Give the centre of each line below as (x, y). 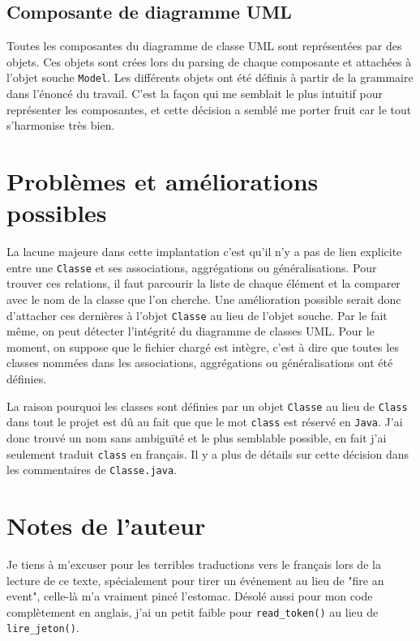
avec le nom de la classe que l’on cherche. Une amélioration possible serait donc (204, 299)
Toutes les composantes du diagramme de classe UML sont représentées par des (204, 46)
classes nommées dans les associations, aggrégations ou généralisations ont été (200, 363)
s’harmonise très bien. (61, 125)
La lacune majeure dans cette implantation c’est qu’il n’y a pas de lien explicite (204, 252)
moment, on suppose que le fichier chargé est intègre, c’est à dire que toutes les (203, 346)
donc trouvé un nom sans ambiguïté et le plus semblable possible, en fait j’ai (197, 437)
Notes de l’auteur (106, 526)
